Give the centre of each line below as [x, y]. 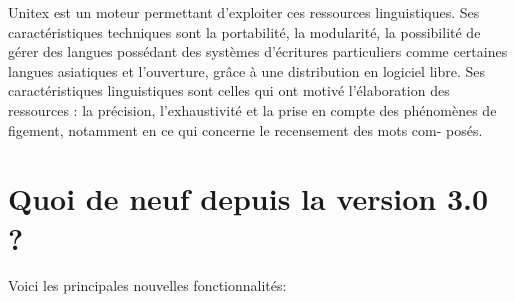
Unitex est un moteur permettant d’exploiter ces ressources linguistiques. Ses [244, 12]
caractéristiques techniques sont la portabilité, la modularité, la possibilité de [244, 31]
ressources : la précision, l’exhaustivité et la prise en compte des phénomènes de [252, 109]
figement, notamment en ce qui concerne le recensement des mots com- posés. [245, 129]
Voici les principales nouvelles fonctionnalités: [147, 285]
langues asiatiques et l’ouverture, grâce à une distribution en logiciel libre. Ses [246, 70]
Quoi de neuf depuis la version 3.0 [248, 198]
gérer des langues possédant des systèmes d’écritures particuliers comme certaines [258, 51]
